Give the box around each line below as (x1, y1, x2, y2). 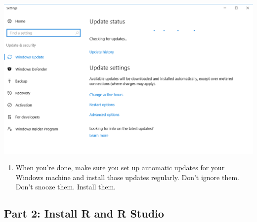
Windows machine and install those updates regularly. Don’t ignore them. (15, 172, 239, 182)
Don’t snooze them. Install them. (15, 182, 116, 192)
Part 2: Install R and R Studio (4, 206, 164, 221)
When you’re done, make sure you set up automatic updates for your (15, 162, 225, 173)
